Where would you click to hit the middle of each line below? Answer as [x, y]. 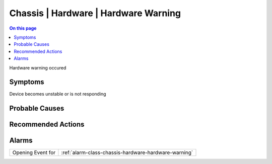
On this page [23, 28]
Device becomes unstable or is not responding [58, 94]
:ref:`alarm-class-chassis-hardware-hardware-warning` [127, 152]
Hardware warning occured [38, 67]
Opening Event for [34, 152]
